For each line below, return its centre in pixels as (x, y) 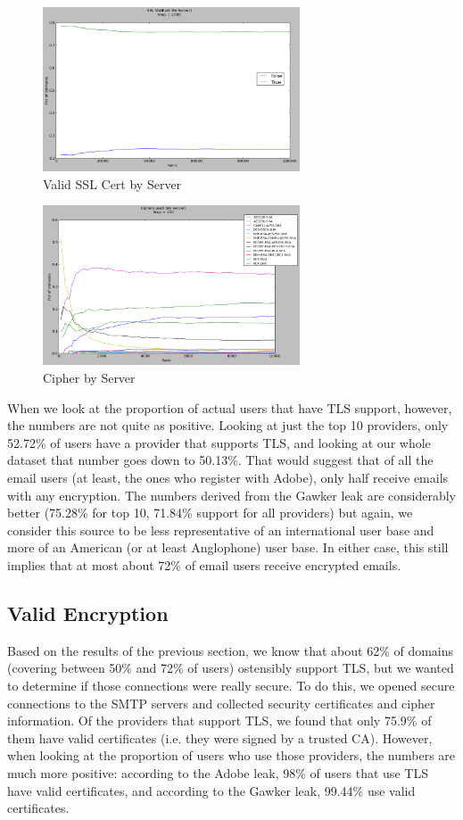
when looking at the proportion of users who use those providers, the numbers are (231, 755)
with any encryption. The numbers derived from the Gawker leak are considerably (231, 495)
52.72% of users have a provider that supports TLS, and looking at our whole (219, 442)
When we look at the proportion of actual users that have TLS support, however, (230, 407)
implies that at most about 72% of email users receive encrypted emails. (204, 564)
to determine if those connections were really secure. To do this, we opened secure (231, 685)
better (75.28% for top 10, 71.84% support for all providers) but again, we (210, 513)
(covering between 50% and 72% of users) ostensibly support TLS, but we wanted (231, 668)
